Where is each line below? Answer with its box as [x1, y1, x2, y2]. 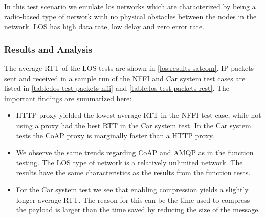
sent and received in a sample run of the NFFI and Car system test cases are [4, 72, 246, 83]
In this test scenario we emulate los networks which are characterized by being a [4, 1, 256, 11]
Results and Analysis [4, 42, 93, 55]
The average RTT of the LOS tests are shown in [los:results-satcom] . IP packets [4, 63, 254, 73]
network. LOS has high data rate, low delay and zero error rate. [4, 21, 204, 32]
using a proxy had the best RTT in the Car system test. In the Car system [16, 119, 251, 130]
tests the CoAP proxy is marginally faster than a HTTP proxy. [16, 130, 214, 140]
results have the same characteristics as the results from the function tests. [16, 167, 251, 178]
